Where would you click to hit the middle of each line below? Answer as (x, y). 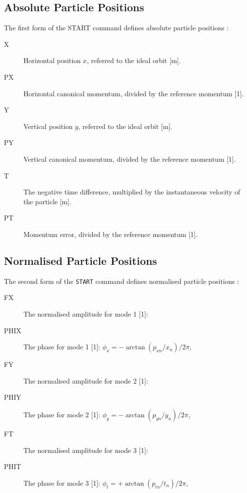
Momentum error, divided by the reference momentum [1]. (111, 234)
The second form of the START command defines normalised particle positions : (122, 281)
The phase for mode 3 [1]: (62, 482)
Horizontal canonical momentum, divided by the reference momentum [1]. (134, 93)
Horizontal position (52, 60)
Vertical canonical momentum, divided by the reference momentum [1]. (130, 159)
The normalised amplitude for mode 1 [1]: (86, 313)
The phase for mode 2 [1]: (62, 414)
